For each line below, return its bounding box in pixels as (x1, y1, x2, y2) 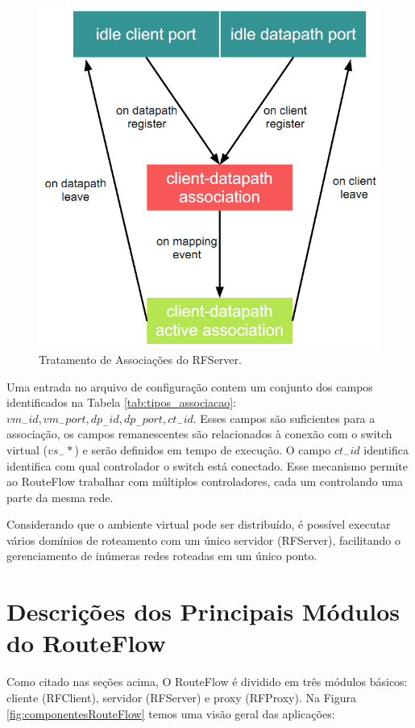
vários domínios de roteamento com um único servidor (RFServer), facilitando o (6, 531, 400, 548)
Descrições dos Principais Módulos (6, 595, 400, 628)
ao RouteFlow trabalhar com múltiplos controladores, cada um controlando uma (6, 473, 403, 490)
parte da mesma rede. (6, 488, 114, 505)
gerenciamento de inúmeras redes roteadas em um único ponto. (6, 547, 317, 564)
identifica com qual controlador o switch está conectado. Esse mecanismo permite (6, 457, 409, 474)
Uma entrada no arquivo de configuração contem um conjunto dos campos (6, 378, 373, 395)
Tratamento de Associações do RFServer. (39, 350, 242, 367)
